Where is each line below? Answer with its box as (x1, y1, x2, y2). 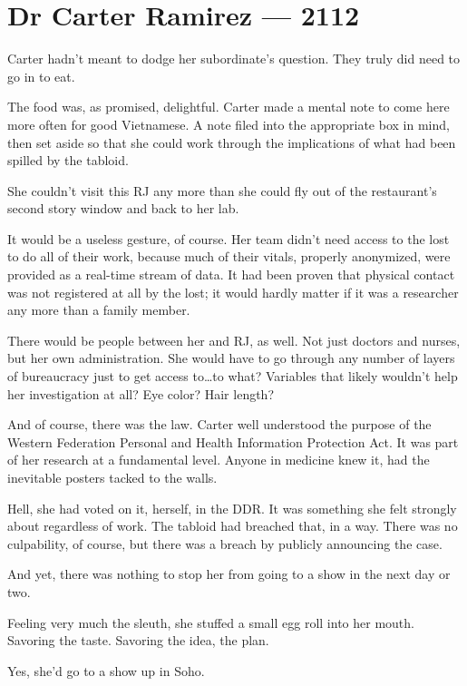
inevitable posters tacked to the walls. (7, 468, 218, 486)
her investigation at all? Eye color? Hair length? (7, 384, 274, 403)
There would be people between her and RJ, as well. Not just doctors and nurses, (7, 330, 461, 349)
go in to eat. (7, 66, 75, 85)
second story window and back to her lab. (7, 199, 239, 218)
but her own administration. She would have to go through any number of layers (7, 348, 455, 367)
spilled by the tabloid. (7, 151, 129, 170)
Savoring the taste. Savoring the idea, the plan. (7, 631, 269, 650)
